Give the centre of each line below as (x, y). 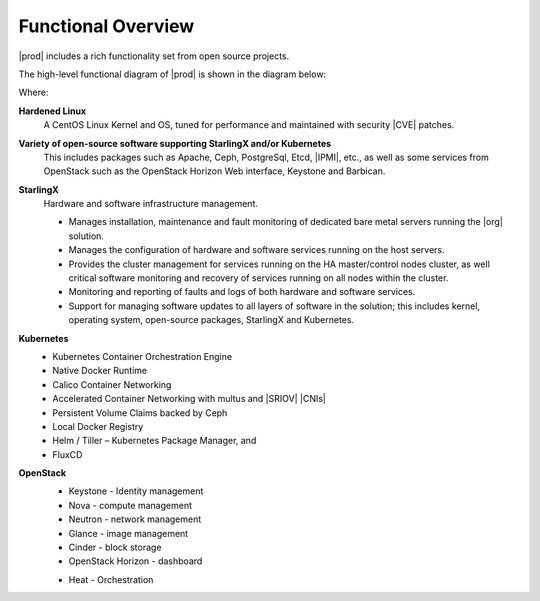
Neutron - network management (135, 519)
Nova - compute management (130, 505)
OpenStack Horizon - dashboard (135, 561)
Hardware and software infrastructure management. (151, 204)
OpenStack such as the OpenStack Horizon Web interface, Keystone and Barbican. (214, 171)
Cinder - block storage (115, 547)
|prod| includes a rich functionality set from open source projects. (154, 56)
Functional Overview (106, 26)
